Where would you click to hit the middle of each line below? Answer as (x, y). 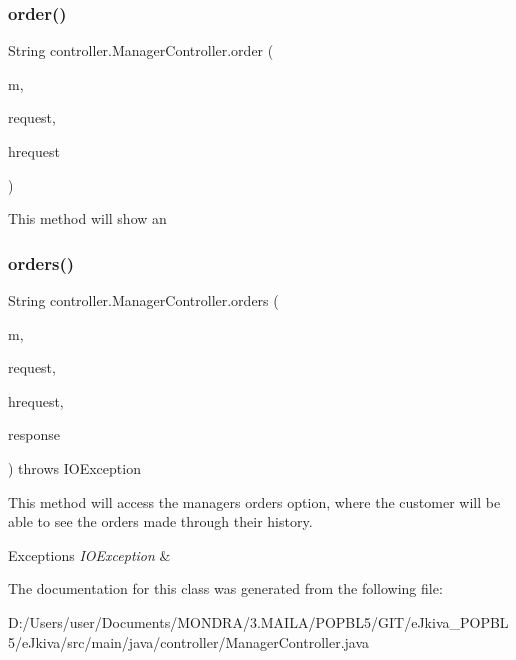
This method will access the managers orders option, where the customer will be (254, 501)
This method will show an (87, 218)
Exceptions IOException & (89, 554)
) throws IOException (74, 467)
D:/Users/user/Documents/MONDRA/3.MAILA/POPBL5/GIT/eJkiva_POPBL (258, 621)
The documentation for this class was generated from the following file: (225, 588)
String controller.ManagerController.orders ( (143, 300)
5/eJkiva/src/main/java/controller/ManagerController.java (189, 641)
